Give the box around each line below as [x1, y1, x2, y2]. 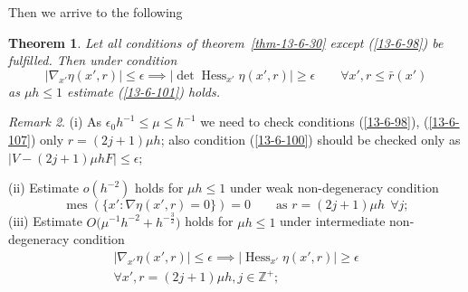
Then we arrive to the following [8, 3, 183, 21]
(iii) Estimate [8, 212, 82, 231]
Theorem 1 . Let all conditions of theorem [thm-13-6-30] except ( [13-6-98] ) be [8, 33, 444, 52]
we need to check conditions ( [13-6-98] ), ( [200, 112, 429, 131]
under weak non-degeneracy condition [229, 178, 439, 197]
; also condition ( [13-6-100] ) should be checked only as [160, 129, 461, 148]
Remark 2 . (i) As [8, 112, 102, 131]
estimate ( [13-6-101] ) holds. [67, 81, 221, 100]
